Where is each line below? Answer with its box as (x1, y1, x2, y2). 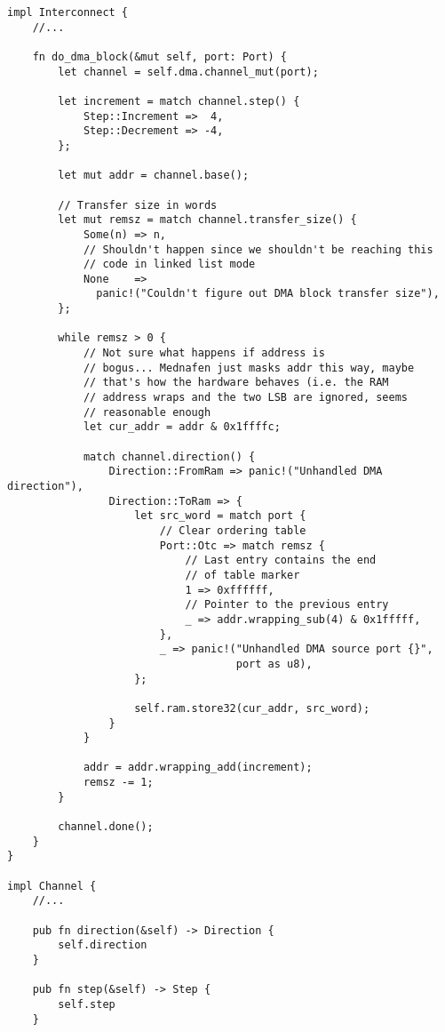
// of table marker (185, 568, 300, 581)
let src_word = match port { (134, 509, 306, 523)
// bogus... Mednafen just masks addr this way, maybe (83, 361, 415, 374)
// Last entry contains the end (185, 554, 377, 567)
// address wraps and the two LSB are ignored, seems (83, 391, 409, 404)
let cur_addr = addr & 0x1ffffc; (83, 420, 281, 434)
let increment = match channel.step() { (58, 94, 300, 108)
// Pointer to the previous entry (185, 598, 389, 612)
